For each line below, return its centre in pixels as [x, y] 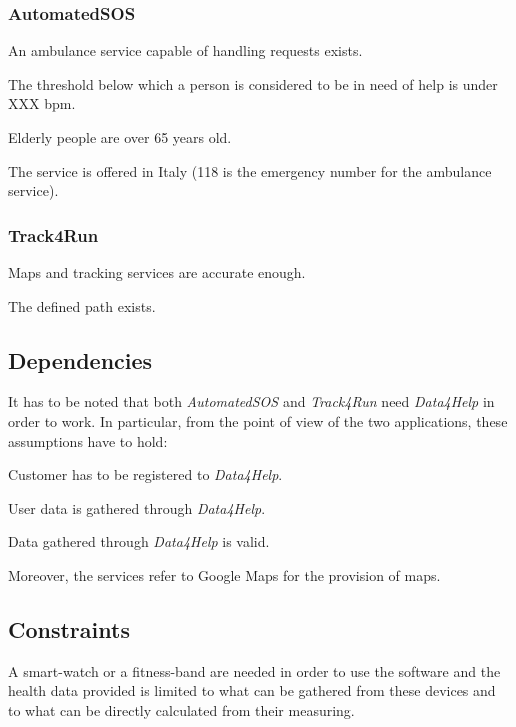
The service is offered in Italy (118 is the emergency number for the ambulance [250, 170]
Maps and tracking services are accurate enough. [157, 272]
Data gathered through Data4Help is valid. [139, 541]
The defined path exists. [82, 305]
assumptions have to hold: [88, 440]
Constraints [69, 628]
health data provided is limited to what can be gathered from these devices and [252, 690]
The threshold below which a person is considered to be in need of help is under [253, 83]
